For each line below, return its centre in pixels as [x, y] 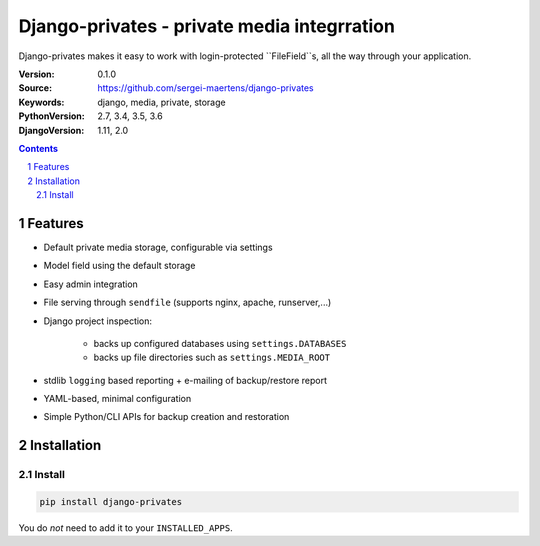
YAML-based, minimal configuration [117, 399]
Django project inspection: [98, 321]
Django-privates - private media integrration [206, 26]
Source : [35, 88]
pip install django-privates [111, 502]
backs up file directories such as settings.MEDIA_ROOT [211, 357]
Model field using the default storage [119, 266]
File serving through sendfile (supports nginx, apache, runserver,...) [187, 302]
